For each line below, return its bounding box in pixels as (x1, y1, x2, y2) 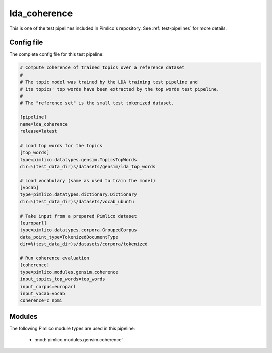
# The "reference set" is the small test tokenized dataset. (20, 100, 174, 106)
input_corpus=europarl (20, 284, 76, 289)
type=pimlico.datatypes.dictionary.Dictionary (20, 192, 137, 197)
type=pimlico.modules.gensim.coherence (20, 269, 118, 275)
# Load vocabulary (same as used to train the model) (20, 178, 156, 183)
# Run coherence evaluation (20, 255, 89, 261)
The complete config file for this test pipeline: (9, 51, 104, 57)
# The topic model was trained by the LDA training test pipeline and (20, 79, 198, 85)
